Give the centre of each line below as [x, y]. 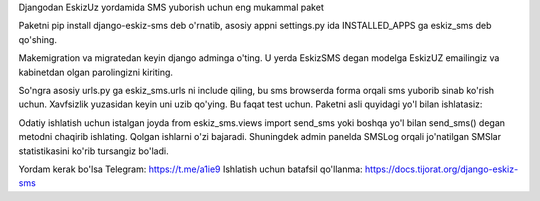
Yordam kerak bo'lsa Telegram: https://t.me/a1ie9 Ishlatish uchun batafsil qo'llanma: [191, 169]
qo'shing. [37, 39]
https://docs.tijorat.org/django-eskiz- [442, 169]
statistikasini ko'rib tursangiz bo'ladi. [93, 151]
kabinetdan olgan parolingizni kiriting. [96, 72]
